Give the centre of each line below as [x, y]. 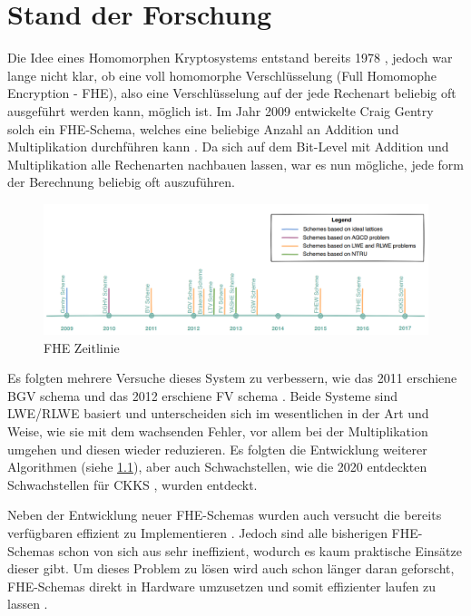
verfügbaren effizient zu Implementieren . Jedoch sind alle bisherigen [197, 532]
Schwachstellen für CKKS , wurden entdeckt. [132, 484]
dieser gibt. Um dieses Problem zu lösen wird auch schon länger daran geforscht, [231, 568]
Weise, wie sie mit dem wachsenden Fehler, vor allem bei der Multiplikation [218, 430]
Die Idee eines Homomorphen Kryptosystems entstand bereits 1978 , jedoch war [230, 58]
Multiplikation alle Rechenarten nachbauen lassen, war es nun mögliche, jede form [235, 164]
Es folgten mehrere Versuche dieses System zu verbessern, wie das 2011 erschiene [232, 378]
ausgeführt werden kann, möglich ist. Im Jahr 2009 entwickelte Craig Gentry [221, 110]
